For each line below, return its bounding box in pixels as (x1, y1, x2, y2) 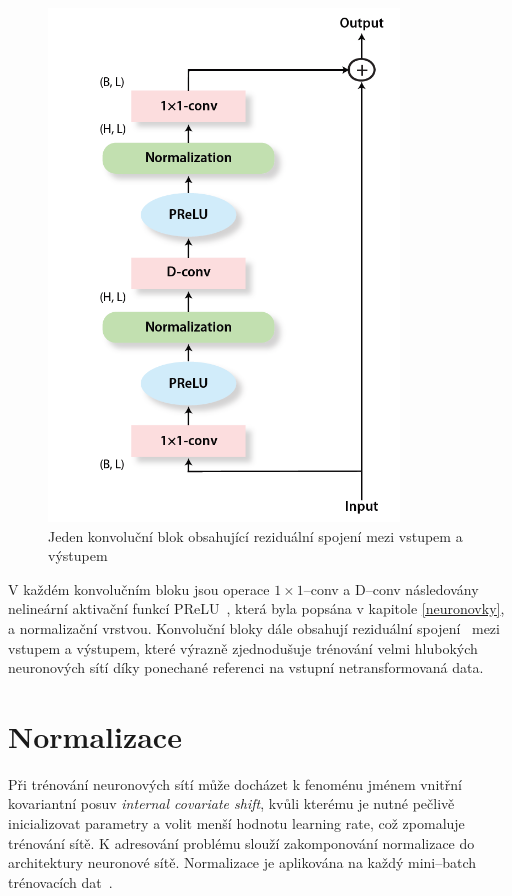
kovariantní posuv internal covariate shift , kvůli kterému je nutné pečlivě (8, 793, 455, 814)
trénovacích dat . (8, 871, 113, 892)
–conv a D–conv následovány (303, 578, 479, 599)
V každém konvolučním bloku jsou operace (8, 578, 270, 599)
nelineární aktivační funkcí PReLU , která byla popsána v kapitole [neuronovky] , (8, 598, 505, 619)
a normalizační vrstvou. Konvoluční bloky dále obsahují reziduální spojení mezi (8, 617, 500, 638)
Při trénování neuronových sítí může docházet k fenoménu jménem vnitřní (8, 773, 462, 794)
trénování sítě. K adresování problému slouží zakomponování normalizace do (8, 832, 475, 853)
